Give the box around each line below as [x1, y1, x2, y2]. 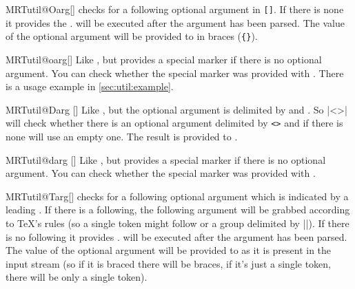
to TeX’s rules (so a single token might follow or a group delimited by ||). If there [6, 215, 349, 230]
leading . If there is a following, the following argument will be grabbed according [6, 202, 350, 217]
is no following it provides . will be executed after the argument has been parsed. [6, 229, 347, 244]
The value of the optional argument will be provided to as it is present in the [6, 243, 332, 257]
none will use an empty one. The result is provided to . [6, 129, 238, 143]
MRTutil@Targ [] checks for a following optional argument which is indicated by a [6, 189, 349, 203]
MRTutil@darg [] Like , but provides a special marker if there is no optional [6, 152, 326, 167]
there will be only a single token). [6, 270, 148, 284]
